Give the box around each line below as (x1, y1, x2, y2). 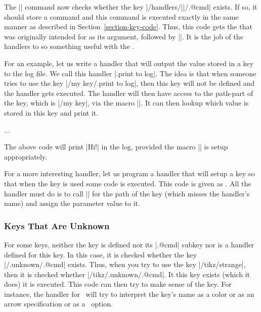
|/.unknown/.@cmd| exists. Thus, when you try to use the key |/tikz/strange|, (4, 259, 246, 270)
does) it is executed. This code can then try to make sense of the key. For (4, 279, 232, 289)
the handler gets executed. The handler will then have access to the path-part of (4, 87, 253, 98)
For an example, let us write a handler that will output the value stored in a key (4, 58, 254, 68)
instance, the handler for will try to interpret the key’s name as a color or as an (4, 288, 254, 299)
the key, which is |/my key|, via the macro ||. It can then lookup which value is (4, 97, 249, 108)
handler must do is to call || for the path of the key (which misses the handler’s (4, 188, 250, 198)
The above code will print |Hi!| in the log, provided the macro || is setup (4, 141, 228, 152)
